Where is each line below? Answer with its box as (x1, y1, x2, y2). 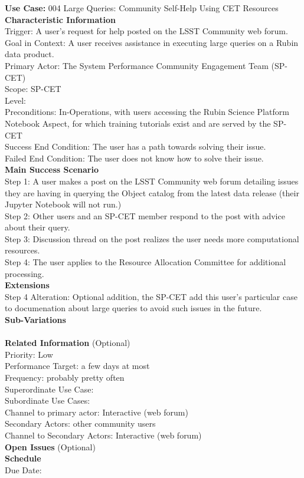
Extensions (5, 279, 50, 291)
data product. (5, 48, 54, 60)
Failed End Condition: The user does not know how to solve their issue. (5, 151, 264, 164)
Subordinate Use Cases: (5, 394, 90, 407)
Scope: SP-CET (5, 83, 61, 95)
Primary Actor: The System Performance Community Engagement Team (5, 59, 269, 71)
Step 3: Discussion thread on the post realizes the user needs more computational (5, 232, 299, 245)
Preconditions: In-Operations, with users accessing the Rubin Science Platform (5, 106, 289, 118)
